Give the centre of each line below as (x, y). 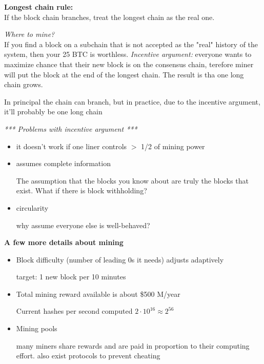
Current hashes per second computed (74, 311)
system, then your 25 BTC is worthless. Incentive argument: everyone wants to (128, 54)
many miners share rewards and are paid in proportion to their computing (133, 345)
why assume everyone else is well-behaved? (83, 225)
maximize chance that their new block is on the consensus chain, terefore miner (129, 64)
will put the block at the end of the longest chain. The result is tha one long (124, 74)
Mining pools (37, 328)
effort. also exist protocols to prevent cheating (88, 356)
